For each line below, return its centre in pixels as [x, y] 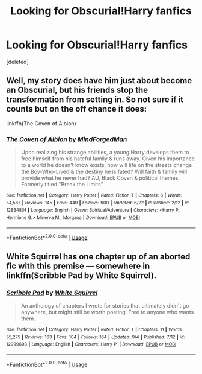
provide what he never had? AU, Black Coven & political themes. [100, 178]
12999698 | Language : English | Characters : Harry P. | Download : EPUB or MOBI [91, 344]
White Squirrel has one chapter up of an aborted [98, 257]
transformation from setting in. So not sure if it [95, 100]
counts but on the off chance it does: [77, 109]
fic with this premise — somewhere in [78, 266]
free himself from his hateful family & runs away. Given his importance [108, 159]
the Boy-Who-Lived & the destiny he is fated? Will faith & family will [104, 172]
